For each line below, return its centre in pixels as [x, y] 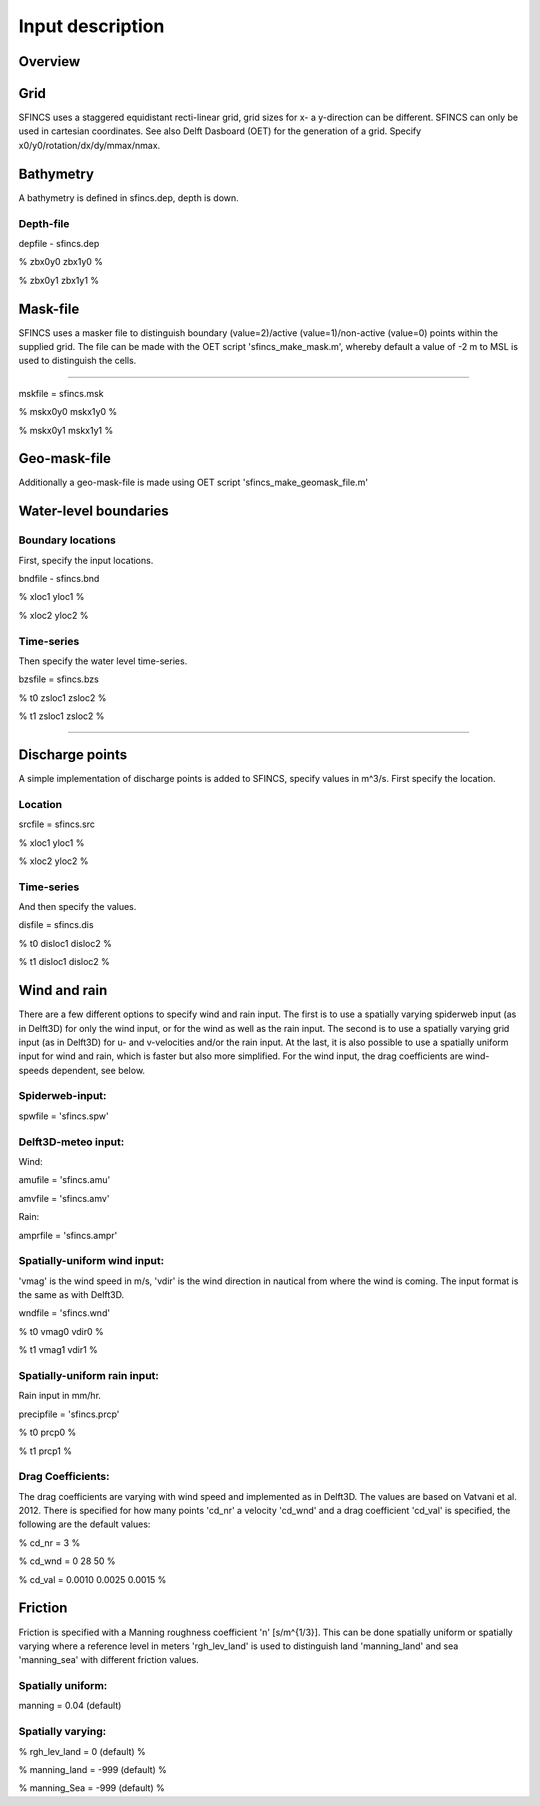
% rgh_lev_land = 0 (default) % [82, 1751]
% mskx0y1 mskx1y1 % [66, 430]
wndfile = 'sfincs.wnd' [64, 1313]
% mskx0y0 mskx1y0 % [68, 412]
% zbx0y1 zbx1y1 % [59, 280]
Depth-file [44, 223]
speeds [34, 1070]
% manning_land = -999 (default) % [92, 1770]
